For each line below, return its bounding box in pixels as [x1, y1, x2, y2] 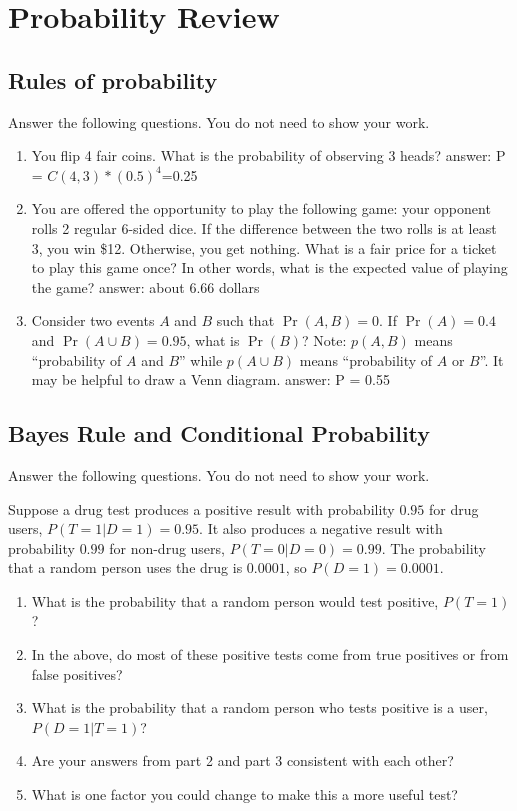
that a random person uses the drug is [8, 557, 243, 578]
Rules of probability [8, 64, 218, 95]
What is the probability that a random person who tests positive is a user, [31, 697, 488, 718]
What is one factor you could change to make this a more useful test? [31, 784, 458, 805]
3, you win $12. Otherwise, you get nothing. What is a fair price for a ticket [31, 237, 497, 258]
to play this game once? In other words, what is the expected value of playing [31, 257, 508, 278]
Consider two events [31, 310, 155, 331]
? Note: [302, 329, 347, 350]
